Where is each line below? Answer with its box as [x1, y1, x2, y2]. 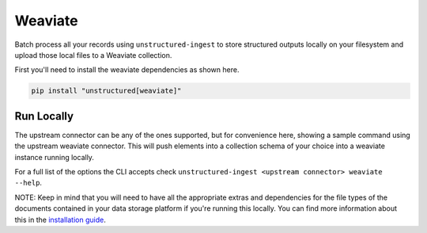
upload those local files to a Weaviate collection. [14, 50, 172, 59]
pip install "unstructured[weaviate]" [31, 86, 182, 95]
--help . [14, 178, 43, 188]
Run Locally [14, 109, 74, 123]
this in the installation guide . [14, 215, 106, 224]
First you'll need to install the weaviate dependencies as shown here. [14, 65, 240, 74]
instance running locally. [14, 152, 95, 162]
